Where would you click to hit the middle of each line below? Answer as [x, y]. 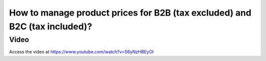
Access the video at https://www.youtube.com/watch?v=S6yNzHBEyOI [81, 52]
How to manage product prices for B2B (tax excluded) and [130, 13]
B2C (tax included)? [50, 26]
